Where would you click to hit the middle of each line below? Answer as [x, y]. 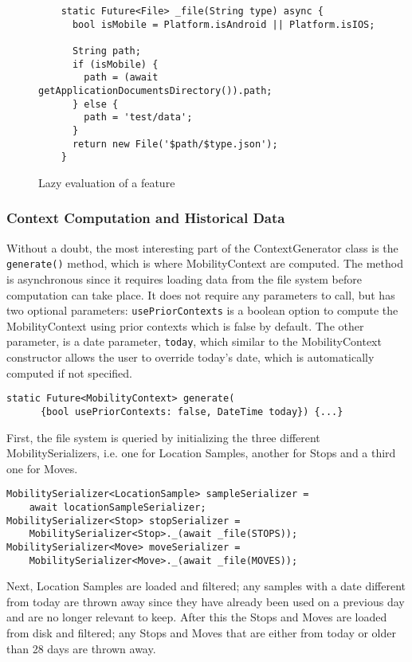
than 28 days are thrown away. [81, 648]
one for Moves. [42, 468]
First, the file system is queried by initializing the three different [163, 437]
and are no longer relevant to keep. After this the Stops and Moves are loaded [197, 617]
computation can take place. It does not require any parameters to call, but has [201, 294]
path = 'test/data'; [138, 118]
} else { [95, 104]
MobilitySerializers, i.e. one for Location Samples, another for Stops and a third [201, 453]
